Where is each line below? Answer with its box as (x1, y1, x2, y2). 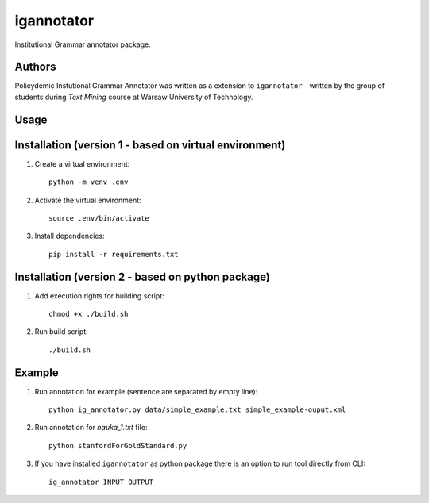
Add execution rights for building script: (34, 290, 164, 301)
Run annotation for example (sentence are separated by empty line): (34, 386, 258, 396)
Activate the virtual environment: (34, 195, 142, 205)
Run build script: (34, 327, 89, 336)
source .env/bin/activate (48, 213, 150, 222)
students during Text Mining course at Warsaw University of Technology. (14, 92, 253, 102)
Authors (14, 60, 56, 74)
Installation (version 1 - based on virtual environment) (14, 138, 286, 152)
